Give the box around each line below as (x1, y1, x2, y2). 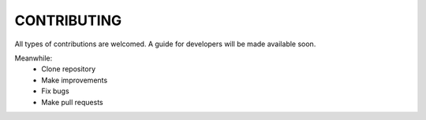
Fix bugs (41, 86, 70, 96)
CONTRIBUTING (14, 12, 122, 29)
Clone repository (41, 64, 96, 74)
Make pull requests (41, 97, 103, 107)
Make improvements (41, 75, 108, 85)
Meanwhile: (14, 53, 53, 63)
